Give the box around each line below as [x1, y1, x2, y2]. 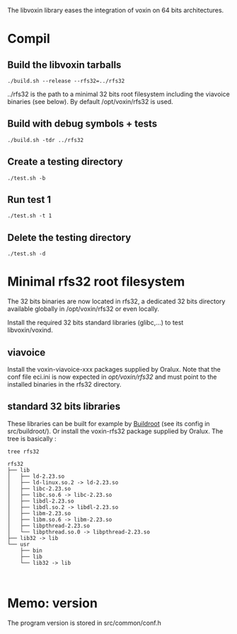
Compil [7, 31, 51, 47]
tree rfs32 [7, 448, 40, 455]
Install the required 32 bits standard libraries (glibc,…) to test [7, 318, 184, 327]
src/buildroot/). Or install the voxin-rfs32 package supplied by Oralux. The [7, 427, 224, 435]
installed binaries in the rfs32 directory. [7, 380, 122, 388]
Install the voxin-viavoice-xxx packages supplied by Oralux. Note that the [7, 365, 221, 373]
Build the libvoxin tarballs [7, 59, 122, 71]
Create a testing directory [7, 155, 123, 168]
